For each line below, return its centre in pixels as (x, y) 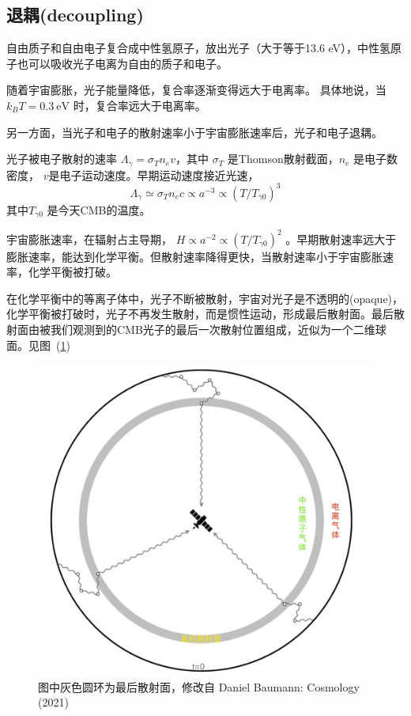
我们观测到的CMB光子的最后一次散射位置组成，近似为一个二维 (213, 330)
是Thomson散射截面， (283, 159)
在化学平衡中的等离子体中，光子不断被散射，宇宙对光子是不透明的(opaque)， (205, 298)
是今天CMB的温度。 (99, 209)
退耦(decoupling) (75, 15)
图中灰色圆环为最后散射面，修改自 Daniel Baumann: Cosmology (199, 686)
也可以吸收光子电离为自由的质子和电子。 (122, 63)
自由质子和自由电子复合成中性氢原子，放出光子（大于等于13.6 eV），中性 (193, 48)
